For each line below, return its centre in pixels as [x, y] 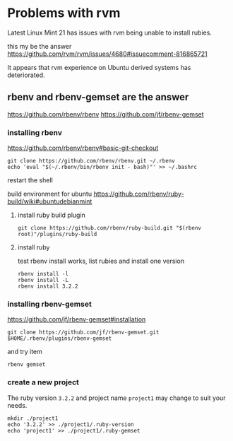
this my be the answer [40, 46]
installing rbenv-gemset [49, 304]
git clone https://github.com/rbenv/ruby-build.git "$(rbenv [109, 228]
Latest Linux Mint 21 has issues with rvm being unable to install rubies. [109, 33]
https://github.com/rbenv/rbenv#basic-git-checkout [83, 148]
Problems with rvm [64, 13]
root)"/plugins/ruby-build [57, 235]
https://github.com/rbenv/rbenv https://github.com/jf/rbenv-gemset [106, 114]
